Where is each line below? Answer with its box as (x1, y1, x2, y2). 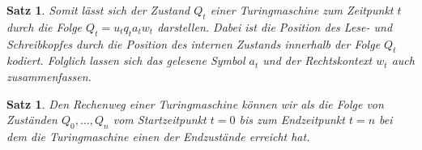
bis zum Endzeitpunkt (239, 111, 345, 128)
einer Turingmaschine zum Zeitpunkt (210, 2, 394, 18)
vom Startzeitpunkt (113, 111, 207, 128)
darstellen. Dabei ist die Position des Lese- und (157, 18, 393, 35)
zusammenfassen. (6, 67, 92, 84)
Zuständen (6, 111, 58, 128)
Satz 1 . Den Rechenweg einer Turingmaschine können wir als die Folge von (6, 95, 384, 112)
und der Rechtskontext (262, 52, 373, 69)
